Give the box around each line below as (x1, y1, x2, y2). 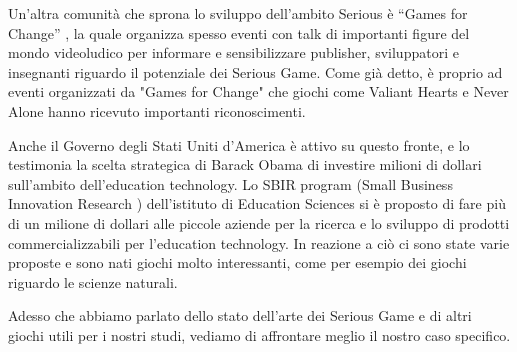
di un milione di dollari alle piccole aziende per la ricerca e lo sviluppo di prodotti (8, 212, 510, 233)
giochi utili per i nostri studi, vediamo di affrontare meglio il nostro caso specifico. (8, 324, 511, 345)
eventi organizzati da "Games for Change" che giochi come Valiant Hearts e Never (8, 81, 509, 102)
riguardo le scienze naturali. (8, 271, 178, 292)
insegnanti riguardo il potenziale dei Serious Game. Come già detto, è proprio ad (8, 61, 503, 82)
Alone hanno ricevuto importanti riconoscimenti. (8, 100, 306, 121)
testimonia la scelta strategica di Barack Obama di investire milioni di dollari (8, 154, 482, 175)
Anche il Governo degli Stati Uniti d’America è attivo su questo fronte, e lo (8, 134, 470, 155)
